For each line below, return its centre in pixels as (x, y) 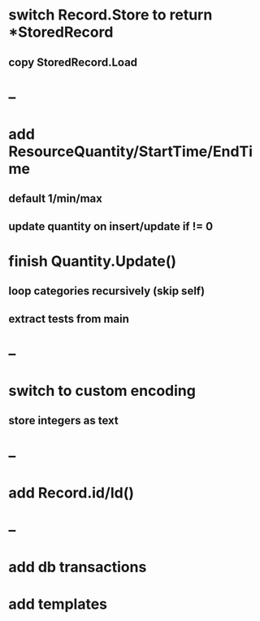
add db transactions (78, 567)
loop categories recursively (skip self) (107, 291)
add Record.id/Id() (71, 493)
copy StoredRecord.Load (73, 62)
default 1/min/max (56, 199)
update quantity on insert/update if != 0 (111, 226)
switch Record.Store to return (110, 15)
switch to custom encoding (102, 391)
